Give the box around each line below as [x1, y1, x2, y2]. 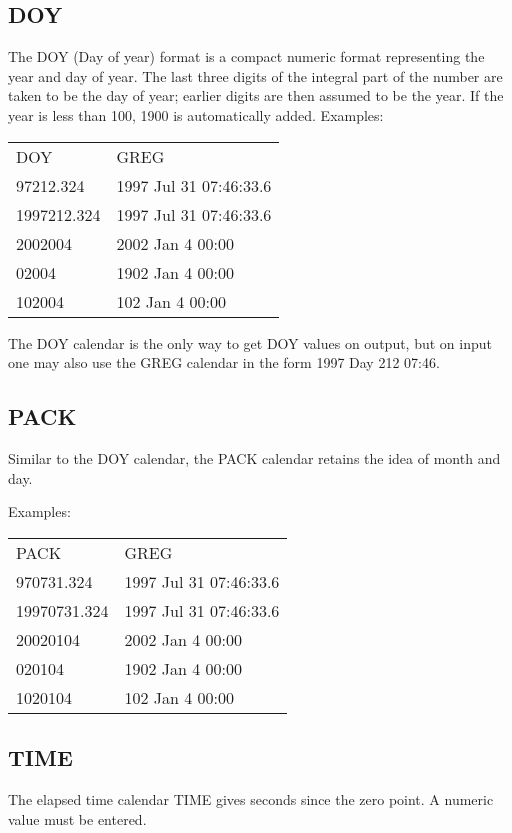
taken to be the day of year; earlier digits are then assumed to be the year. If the [8, 85, 504, 106]
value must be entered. [8, 808, 147, 829]
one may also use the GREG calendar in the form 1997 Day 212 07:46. [8, 352, 440, 373]
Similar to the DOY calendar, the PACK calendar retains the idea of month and [8, 447, 501, 468]
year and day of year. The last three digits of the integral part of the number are [8, 65, 503, 86]
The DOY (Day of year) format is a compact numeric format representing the [8, 46, 485, 67]
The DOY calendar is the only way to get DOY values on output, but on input [8, 332, 492, 353]
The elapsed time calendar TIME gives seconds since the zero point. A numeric [8, 788, 494, 809]
